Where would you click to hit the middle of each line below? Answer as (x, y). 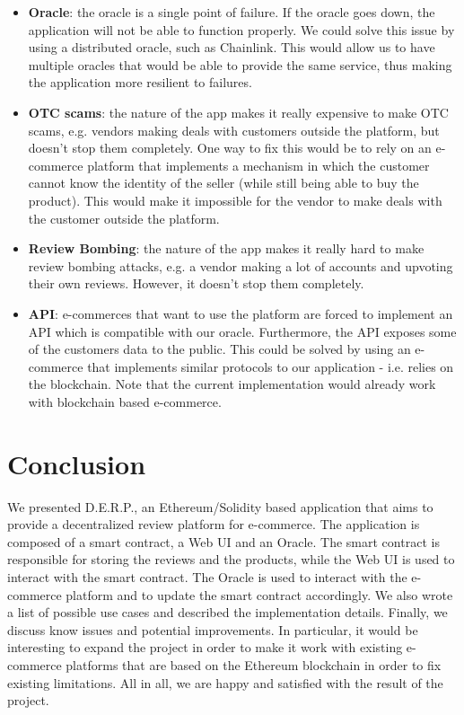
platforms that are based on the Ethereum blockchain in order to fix (254, 664)
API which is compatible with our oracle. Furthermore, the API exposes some (242, 331)
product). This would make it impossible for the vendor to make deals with (235, 200)
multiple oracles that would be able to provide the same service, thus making (240, 64)
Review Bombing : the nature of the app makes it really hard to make (226, 248)
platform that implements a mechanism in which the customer (258, 165)
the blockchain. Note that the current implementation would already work (232, 384)
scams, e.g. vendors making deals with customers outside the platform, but (234, 130)
